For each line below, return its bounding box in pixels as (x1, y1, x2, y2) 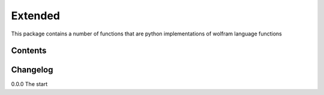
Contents (11, 46, 47, 56)
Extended (11, 9, 60, 22)
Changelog (11, 65, 53, 75)
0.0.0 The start (11, 81, 48, 88)
